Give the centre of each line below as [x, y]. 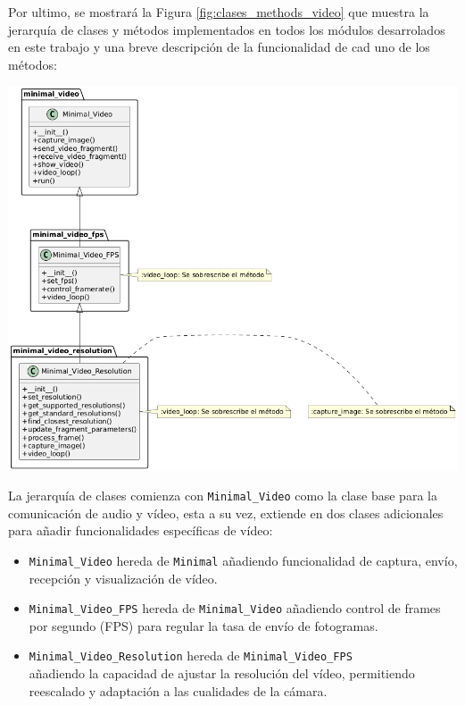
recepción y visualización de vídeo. [123, 578]
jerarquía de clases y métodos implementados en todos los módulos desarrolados [227, 29]
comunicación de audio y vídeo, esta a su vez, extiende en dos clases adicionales [226, 513]
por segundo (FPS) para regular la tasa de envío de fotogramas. [203, 625]
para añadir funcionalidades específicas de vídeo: [141, 530]
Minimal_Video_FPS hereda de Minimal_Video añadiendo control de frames [235, 608]
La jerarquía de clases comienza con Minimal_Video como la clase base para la [223, 496]
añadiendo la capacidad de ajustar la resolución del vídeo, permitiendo [222, 673]
